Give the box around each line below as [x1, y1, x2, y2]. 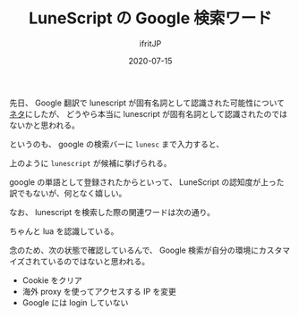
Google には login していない [21, 296, 129, 308]
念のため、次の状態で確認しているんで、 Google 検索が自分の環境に [9, 245, 260, 255]
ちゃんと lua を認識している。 [9, 225, 119, 237]
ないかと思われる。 [9, 120, 81, 130]
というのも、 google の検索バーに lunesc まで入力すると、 [9, 138, 225, 149]
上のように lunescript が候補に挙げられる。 [9, 157, 172, 168]
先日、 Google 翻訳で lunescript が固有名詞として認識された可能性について [9, 97, 285, 108]
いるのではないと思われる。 [47, 255, 150, 266]
